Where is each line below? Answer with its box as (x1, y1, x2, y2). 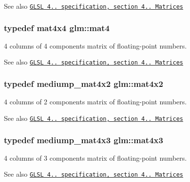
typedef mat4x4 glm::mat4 (4, 21, 110, 33)
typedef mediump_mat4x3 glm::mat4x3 (4, 133, 163, 146)
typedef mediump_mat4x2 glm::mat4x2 (4, 78, 163, 90)
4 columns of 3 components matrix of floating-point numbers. (4, 152, 187, 163)
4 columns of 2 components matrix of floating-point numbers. (4, 97, 187, 107)
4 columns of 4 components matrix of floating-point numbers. (4, 40, 187, 50)
